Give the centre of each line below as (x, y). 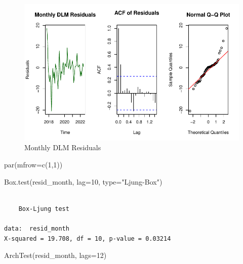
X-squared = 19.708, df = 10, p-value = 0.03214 (88, 238)
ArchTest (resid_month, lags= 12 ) (55, 255)
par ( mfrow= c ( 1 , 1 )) (33, 164)
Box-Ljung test (44, 209)
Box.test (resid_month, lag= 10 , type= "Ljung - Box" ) (83, 181)
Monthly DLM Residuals (63, 147)
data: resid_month (37, 228)
